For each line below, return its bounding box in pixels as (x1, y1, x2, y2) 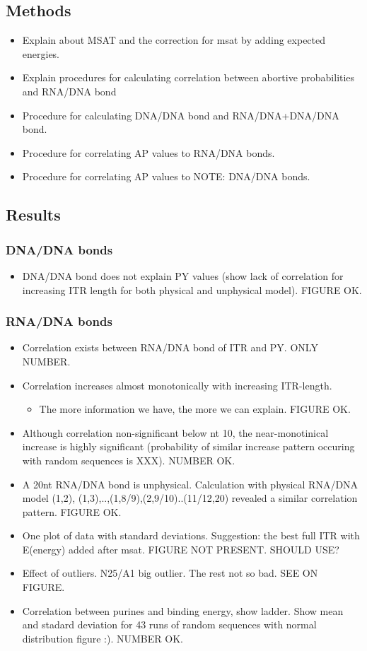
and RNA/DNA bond (22, 83, 117, 98)
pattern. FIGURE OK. (22, 504, 122, 519)
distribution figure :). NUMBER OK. (22, 631, 183, 645)
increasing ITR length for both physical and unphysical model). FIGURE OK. (22, 282, 362, 297)
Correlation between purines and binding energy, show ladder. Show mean (22, 603, 344, 618)
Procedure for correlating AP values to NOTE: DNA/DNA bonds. (22, 169, 310, 184)
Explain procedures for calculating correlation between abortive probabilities (22, 70, 355, 85)
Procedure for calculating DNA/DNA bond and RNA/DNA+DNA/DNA (22, 107, 339, 122)
